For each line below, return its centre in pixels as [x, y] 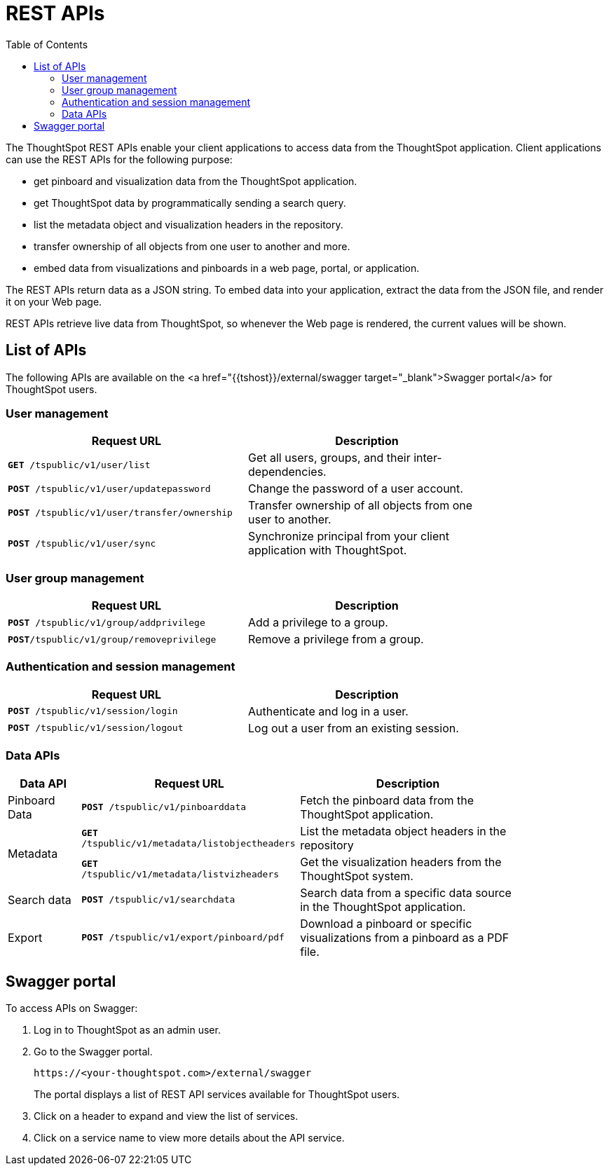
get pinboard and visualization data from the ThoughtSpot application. [196, 181]
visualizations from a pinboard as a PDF [405, 937]
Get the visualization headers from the [401, 862]
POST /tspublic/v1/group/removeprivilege [112, 639]
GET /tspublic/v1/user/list [79, 465]
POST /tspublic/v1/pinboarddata [164, 807]
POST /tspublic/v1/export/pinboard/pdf [183, 938]
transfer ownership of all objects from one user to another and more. [192, 246]
